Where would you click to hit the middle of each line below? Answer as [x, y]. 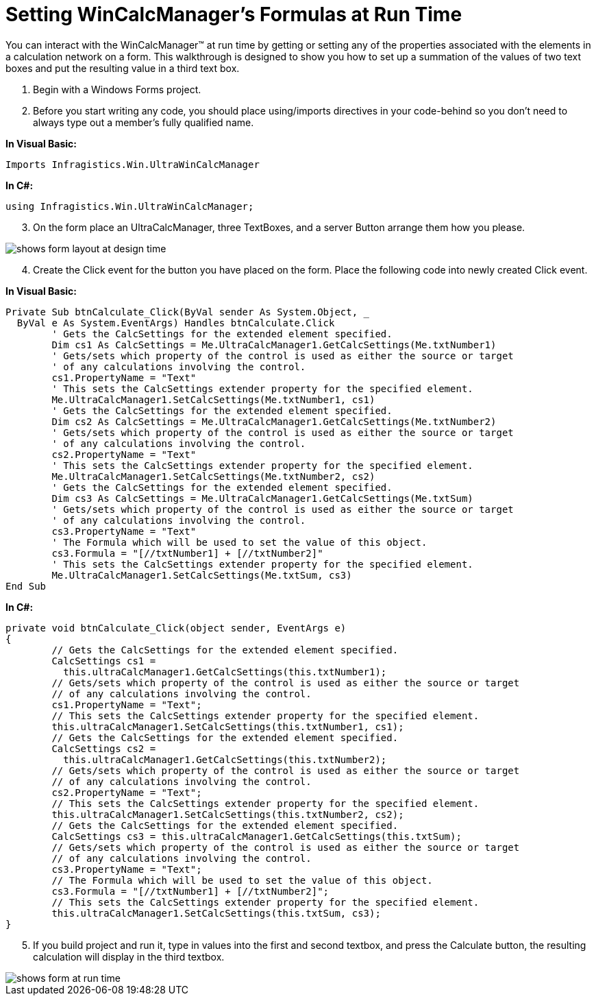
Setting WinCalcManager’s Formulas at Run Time [234, 14]
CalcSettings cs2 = [104, 748]
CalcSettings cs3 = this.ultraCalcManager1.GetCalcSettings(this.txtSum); [257, 836]
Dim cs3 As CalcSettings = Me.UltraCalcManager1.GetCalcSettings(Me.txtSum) [262, 498]
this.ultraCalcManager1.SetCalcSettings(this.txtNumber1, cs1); [228, 726]
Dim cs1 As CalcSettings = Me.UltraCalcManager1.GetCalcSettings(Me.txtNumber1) [274, 345]
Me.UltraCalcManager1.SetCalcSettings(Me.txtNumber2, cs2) [213, 476]
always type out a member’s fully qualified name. [144, 122]
